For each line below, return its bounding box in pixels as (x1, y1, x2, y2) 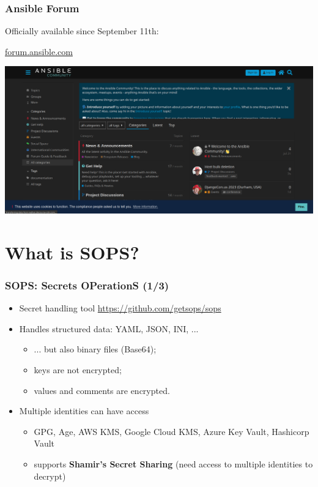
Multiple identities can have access (19, 404, 149, 417)
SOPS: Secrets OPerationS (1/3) (5, 277, 169, 292)
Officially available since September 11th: (5, 24, 159, 37)
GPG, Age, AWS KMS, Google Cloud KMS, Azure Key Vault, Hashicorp (34, 425, 309, 437)
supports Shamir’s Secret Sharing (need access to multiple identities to (34, 458, 313, 470)
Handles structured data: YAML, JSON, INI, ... (19, 322, 199, 335)
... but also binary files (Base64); (34, 343, 157, 355)
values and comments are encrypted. (34, 384, 170, 396)
